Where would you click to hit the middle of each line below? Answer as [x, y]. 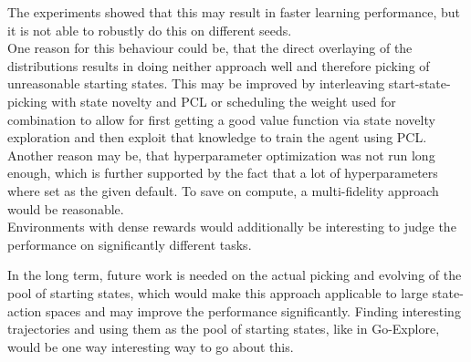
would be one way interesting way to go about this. [151, 346]
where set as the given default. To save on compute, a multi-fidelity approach [223, 190]
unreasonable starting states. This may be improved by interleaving [196, 83]
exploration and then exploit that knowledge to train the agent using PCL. [217, 137]
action [25, 310]
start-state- [419, 83]
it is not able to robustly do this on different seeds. [150, 30]
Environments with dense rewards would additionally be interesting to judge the [232, 227]
